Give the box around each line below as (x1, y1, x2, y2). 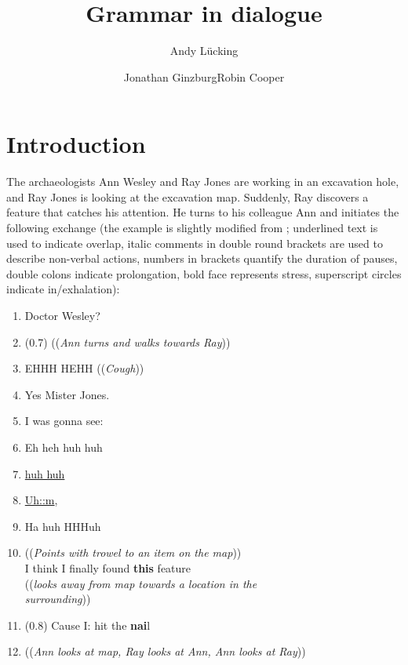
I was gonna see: (24, 412, 104, 429)
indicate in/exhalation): (6, 281, 120, 297)
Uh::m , (24, 492, 58, 508)
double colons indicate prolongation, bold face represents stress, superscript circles (6, 265, 402, 282)
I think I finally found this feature (24, 559, 191, 576)
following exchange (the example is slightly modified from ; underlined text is (6, 220, 378, 236)
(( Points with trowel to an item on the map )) (24, 544, 242, 561)
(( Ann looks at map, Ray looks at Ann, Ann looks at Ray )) (24, 643, 306, 660)
